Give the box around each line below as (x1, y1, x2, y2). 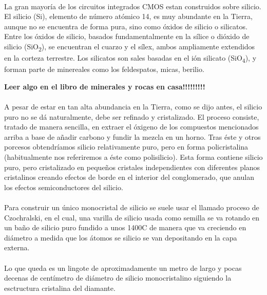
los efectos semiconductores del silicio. (4, 181, 123, 192)
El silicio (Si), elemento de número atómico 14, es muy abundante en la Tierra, (4, 11, 253, 22)
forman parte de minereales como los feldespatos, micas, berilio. (4, 64, 204, 75)
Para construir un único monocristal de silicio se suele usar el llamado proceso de (4, 201, 259, 212)
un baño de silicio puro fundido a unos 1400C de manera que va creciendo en (4, 222, 246, 233)
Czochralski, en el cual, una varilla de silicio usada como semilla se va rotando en (4, 212, 260, 223)
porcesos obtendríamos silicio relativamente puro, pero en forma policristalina (4, 141, 249, 152)
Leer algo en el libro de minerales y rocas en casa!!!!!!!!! (4, 81, 205, 91)
